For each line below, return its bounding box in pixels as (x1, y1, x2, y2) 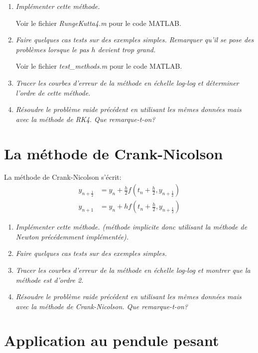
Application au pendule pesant (4, 330, 219, 351)
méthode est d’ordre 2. (15, 274, 84, 285)
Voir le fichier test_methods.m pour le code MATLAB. (15, 61, 182, 71)
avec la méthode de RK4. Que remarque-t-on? (15, 114, 155, 124)
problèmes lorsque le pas (15, 44, 89, 54)
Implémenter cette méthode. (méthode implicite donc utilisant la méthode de (15, 222, 248, 232)
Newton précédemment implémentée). (15, 231, 129, 241)
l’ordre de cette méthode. (15, 87, 91, 98)
